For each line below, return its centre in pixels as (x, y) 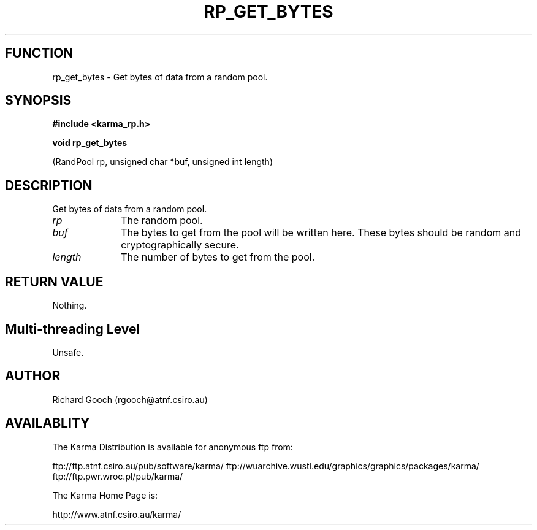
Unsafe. (68, 352)
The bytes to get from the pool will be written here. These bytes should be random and (321, 233)
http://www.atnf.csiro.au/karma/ (117, 514)
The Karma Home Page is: (105, 495)
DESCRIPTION (49, 185)
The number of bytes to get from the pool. (218, 257)
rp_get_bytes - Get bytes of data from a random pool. (160, 77)
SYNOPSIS (38, 101)
